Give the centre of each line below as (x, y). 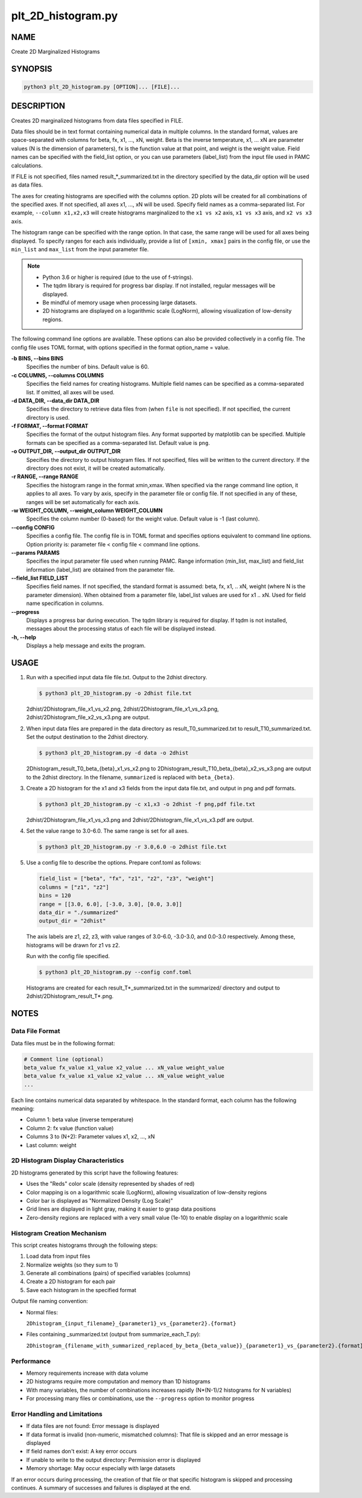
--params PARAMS (35, 552)
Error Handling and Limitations (57, 1414)
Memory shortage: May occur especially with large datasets (101, 1468)
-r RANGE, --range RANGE (45, 476)
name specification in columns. (65, 603)
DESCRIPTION (38, 106)
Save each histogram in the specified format (81, 1290)
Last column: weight (51, 1145)
